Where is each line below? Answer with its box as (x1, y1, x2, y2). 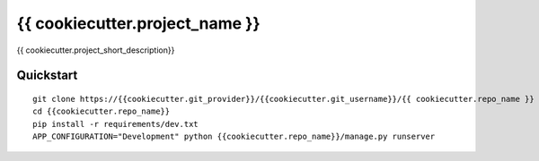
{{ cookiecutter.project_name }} (16, 13, 261, 33)
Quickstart (16, 68, 78, 83)
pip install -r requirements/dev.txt (32, 119, 199, 129)
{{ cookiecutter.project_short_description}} (16, 45, 175, 55)
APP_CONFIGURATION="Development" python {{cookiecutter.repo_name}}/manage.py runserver (32, 131, 436, 142)
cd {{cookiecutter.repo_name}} (32, 106, 171, 116)
